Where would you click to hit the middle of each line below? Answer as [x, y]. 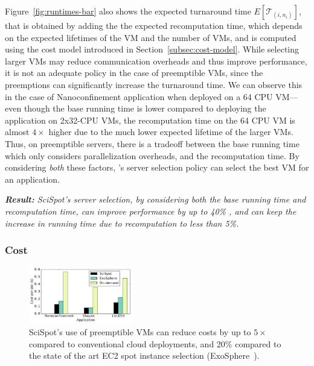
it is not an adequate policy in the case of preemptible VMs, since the [134, 73]
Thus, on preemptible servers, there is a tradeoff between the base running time [152, 143]
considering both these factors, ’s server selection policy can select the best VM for [157, 167]
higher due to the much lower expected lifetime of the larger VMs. [171, 132]
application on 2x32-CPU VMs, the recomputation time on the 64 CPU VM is [150, 120]
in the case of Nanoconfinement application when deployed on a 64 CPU [139, 96]
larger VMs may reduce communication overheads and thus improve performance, [156, 61]
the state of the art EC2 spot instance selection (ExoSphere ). [144, 355]
